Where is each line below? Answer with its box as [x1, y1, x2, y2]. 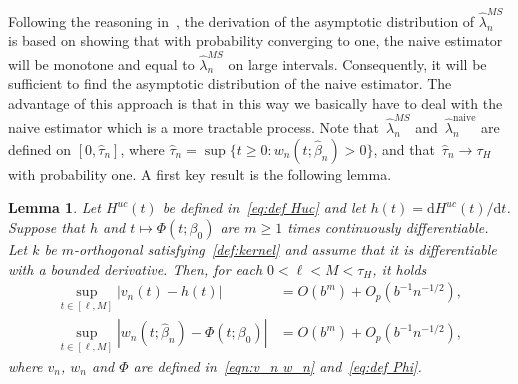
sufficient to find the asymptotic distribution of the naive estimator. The [8, 73, 452, 94]
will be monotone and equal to [8, 53, 195, 74]
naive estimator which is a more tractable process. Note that [8, 117, 380, 138]
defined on [8, 138, 72, 159]
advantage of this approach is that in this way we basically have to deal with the [8, 92, 503, 113]
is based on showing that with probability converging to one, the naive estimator [8, 30, 503, 51]
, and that [373, 138, 435, 159]
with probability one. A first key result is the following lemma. [8, 163, 392, 184]
